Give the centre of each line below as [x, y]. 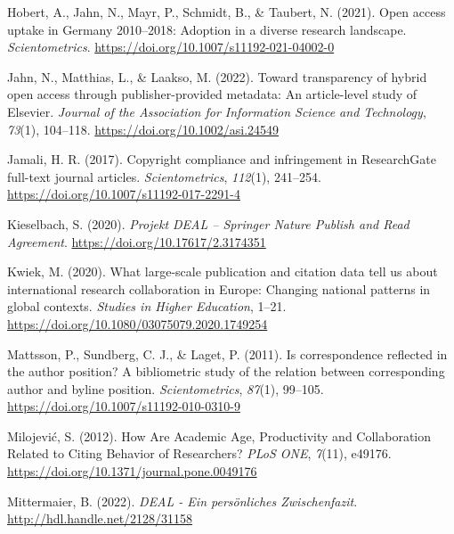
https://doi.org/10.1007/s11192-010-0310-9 [124, 406]
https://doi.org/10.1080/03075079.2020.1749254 [138, 323]
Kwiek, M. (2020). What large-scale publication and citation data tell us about [223, 271]
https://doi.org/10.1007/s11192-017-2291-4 [124, 194]
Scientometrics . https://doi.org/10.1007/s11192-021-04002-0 [171, 47]
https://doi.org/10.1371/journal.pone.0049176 [132, 471]
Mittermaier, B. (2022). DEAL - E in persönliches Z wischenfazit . [182, 501]
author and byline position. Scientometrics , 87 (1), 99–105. [166, 388]
